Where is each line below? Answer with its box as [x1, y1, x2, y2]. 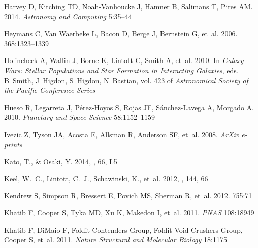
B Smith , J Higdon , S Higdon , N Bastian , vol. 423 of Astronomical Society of [4, 75, 248, 85]
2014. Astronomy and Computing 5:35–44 [4, 11, 132, 21]
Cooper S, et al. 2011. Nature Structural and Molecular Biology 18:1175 [4, 234, 227, 245]
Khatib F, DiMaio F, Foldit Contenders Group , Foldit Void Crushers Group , [4, 224, 243, 235]
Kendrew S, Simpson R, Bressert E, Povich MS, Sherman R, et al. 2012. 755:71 [4, 190, 252, 201]
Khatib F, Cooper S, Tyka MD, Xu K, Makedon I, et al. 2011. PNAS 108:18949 [4, 207, 254, 218]
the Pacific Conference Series [4, 85, 95, 96]
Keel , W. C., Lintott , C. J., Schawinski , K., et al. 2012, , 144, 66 [4, 173, 208, 183]
